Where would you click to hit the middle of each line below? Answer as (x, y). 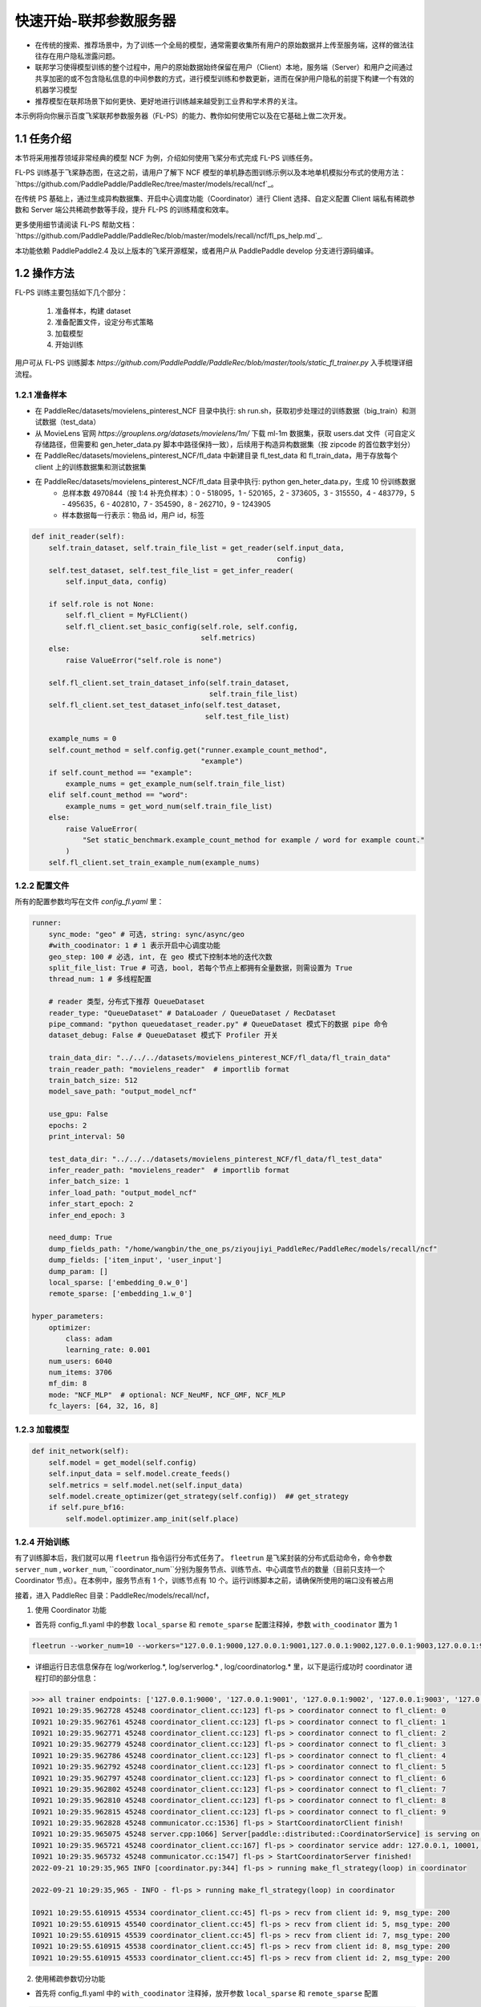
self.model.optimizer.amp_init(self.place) (152, 1518)
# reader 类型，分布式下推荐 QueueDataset (127, 1002)
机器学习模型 (56, 90)
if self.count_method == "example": (120, 772)
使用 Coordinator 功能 (71, 1610)
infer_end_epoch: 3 (87, 1215)
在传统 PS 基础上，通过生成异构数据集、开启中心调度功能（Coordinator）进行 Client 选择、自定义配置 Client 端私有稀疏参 (215, 198)
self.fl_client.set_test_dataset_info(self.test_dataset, (165, 705)
